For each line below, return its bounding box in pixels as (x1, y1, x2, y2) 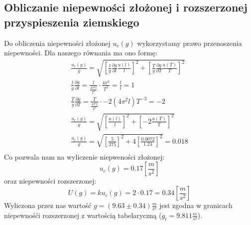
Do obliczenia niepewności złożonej (4, 37, 111, 48)
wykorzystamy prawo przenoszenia (137, 37, 242, 48)
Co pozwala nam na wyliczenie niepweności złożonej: (4, 151, 165, 162)
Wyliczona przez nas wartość (4, 200, 92, 211)
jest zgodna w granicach (159, 200, 233, 211)
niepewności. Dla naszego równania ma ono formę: (4, 47, 157, 58)
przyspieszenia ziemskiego (4, 14, 139, 29)
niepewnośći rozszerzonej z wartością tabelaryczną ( (4, 210, 162, 221)
